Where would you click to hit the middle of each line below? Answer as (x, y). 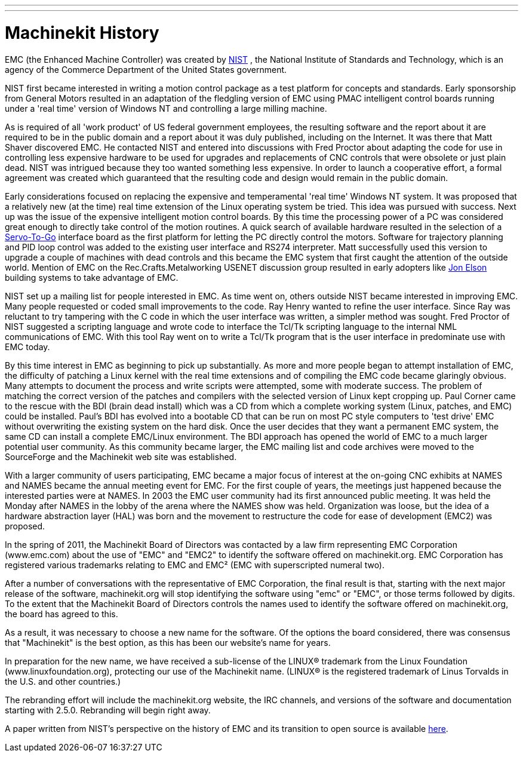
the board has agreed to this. (61, 614)
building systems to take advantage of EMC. (92, 277)
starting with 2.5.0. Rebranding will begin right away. (108, 710)
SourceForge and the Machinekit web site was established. (121, 456)
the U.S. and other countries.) (63, 681)
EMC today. (27, 347)
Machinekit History (82, 33)
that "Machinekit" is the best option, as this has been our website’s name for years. (168, 642)
